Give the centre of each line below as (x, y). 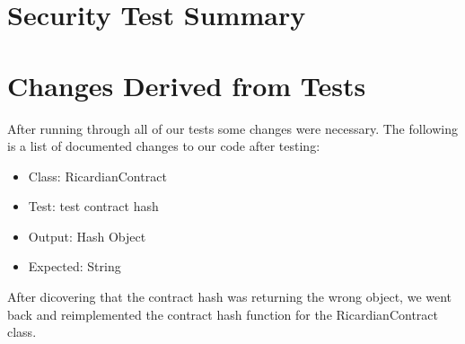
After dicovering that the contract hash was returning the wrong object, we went (230, 297)
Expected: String (75, 266)
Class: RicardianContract (97, 176)
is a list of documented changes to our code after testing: (164, 146)
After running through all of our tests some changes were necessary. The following (232, 128)
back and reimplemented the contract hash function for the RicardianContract (223, 314)
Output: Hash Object (87, 236)
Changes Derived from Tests (187, 85)
